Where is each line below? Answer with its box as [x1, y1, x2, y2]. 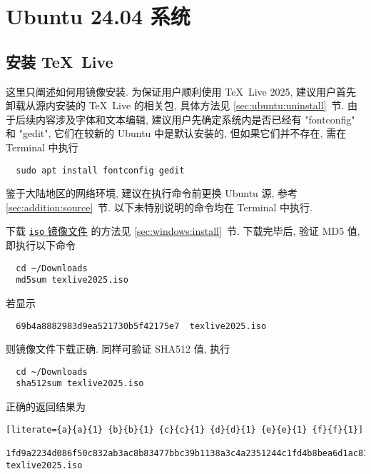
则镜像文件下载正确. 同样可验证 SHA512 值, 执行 [6, 341, 230, 356]
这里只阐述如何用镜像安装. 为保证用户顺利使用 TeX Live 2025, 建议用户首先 [6, 84, 356, 99]
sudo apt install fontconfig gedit [16, 165, 185, 176]
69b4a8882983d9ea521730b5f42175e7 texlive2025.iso [16, 321, 267, 331]
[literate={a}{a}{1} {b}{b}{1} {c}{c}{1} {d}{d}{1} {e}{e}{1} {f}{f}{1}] [6, 424, 364, 435]
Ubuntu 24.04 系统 [6, 1, 190, 31]
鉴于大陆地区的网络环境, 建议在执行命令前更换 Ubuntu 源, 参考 [6, 186, 298, 201]
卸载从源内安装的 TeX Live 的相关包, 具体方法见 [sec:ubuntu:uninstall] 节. [6, 98, 345, 113]
